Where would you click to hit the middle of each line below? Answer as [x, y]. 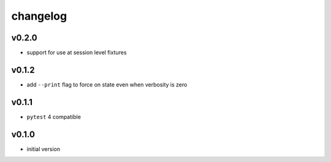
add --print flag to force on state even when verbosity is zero [107, 84]
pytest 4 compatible [54, 117]
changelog [39, 16]
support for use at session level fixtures [77, 53]
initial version [44, 149]
